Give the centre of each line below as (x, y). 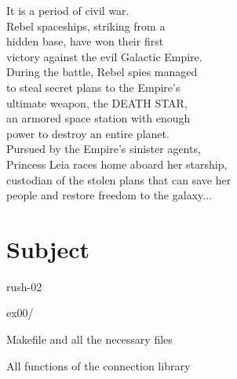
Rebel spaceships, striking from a (86, 26)
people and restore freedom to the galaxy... (109, 195)
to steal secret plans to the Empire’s (93, 87)
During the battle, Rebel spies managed (102, 72)
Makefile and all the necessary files (89, 339)
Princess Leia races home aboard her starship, (117, 164)
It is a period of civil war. (68, 10)
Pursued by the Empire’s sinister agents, (104, 149)
